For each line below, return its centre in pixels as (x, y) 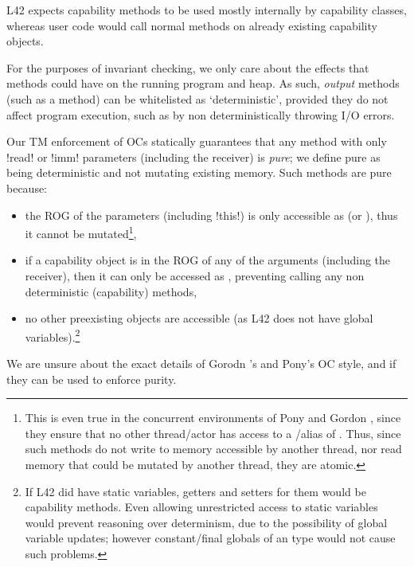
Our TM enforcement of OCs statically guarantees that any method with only (197, 141)
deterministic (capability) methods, (111, 291)
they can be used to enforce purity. (92, 379)
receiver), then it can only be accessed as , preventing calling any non (195, 275)
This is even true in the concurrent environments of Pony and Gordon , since (213, 418)
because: (27, 188)
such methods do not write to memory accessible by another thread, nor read (213, 449)
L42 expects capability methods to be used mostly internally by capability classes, (207, 10)
